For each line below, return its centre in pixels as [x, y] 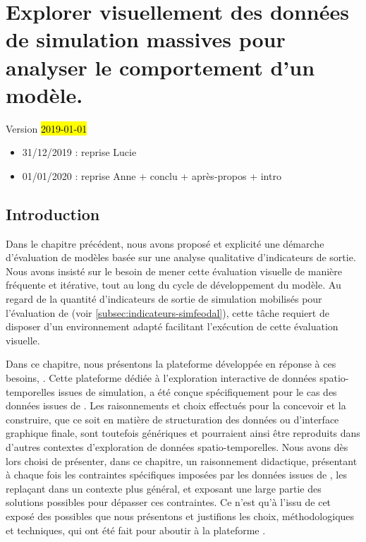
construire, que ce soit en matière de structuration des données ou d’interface [172, 419]
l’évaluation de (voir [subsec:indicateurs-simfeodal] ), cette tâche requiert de [167, 312]
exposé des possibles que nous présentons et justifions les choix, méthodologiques [180, 516]
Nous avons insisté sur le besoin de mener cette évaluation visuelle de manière [174, 271]
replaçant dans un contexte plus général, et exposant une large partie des [164, 488]
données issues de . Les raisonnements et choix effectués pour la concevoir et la [176, 405]
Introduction [53, 213]
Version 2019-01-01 [47, 128]
